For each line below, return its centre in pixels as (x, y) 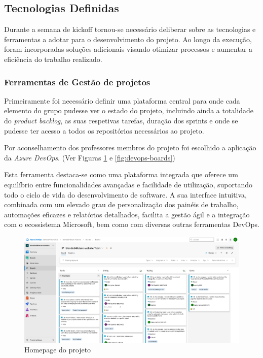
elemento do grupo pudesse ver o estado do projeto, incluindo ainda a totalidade (129, 110)
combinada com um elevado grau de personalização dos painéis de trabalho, (121, 204)
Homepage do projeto (58, 350)
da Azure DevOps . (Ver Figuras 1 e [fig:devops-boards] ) (90, 157)
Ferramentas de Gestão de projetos (77, 82)
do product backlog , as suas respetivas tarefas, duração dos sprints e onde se (121, 120)
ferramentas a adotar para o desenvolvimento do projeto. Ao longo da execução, (128, 39)
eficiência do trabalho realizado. (53, 59)
